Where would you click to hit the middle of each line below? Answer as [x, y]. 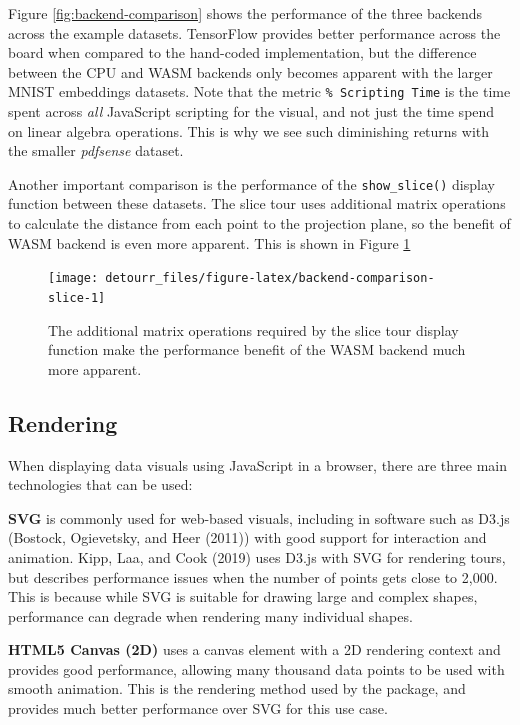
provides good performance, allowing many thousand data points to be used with [256, 668]
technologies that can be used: [100, 484]
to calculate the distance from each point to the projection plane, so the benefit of [259, 223]
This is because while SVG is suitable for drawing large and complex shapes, [243, 596]
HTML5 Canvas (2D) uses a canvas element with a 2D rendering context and [254, 649]
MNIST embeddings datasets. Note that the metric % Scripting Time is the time [259, 91]
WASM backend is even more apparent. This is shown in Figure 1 [209, 242]
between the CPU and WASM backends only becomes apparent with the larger [250, 71]
